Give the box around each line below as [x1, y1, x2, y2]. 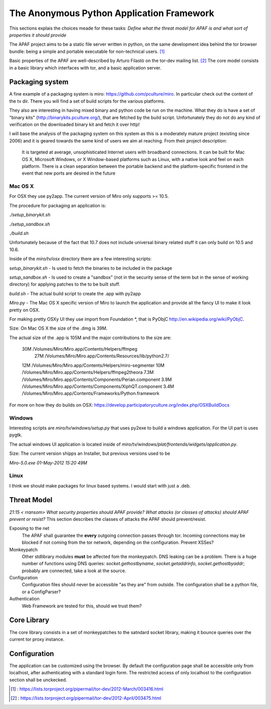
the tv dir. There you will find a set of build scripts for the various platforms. [9, 98, 165, 104]
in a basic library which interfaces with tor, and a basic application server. [9, 64, 162, 70]
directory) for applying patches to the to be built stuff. [9, 281, 120, 287]
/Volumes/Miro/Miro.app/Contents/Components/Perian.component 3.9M [22, 376, 172, 382]
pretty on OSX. [9, 307, 40, 313]
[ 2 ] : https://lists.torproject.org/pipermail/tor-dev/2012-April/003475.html [11, 695, 162, 701]
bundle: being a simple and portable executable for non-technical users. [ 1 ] [9, 48, 165, 54]
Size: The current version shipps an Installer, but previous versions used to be [9, 450, 171, 456]
